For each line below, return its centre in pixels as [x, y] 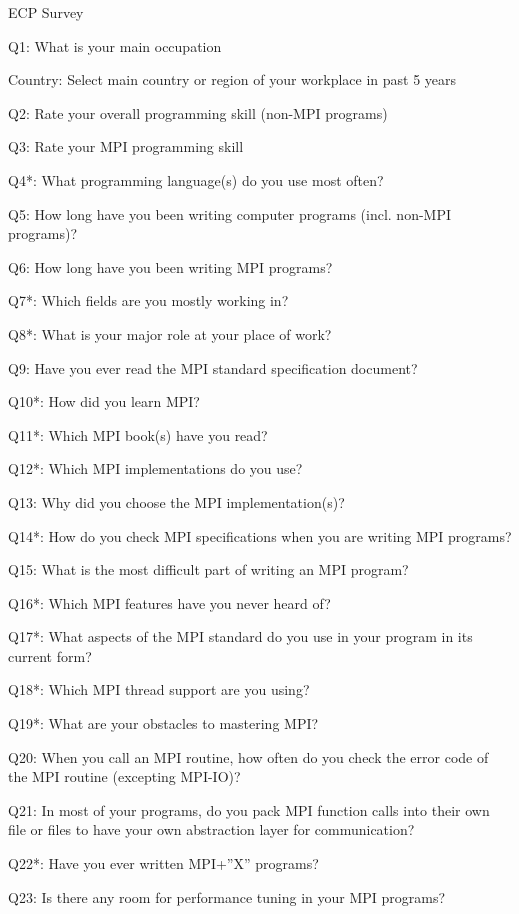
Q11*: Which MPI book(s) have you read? [138, 434]
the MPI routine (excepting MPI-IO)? [124, 776]
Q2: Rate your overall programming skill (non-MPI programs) [198, 112]
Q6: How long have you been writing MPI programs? [170, 266]
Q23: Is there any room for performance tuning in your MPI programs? [227, 896]
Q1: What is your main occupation [115, 45]
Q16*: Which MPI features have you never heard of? [169, 602]
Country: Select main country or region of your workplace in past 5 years [232, 79]
